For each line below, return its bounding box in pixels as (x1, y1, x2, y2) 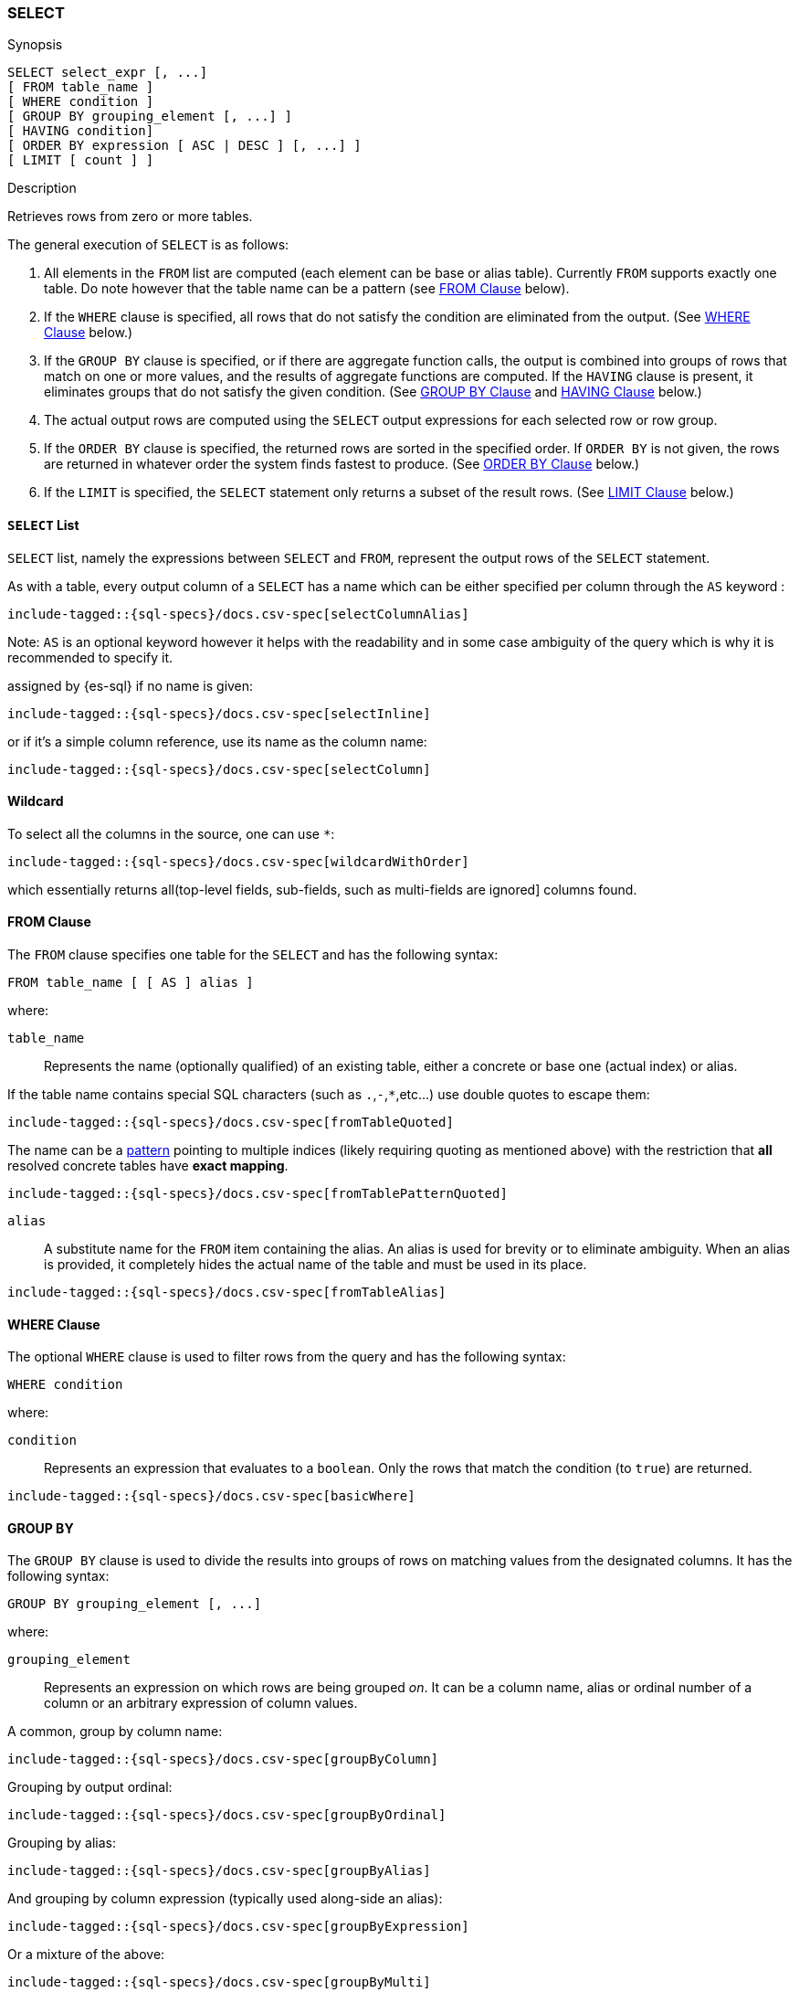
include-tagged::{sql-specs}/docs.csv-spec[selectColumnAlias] (7, 606, 469, 621)
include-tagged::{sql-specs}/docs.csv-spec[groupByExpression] (7, 1919, 469, 1934)
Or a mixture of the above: (7, 1946, 165, 1963)
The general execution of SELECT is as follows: (7, 237, 289, 253)
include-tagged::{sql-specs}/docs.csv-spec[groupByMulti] (7, 1975, 431, 1990)
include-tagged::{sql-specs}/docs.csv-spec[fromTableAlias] (7, 1285, 447, 1300)
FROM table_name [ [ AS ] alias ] (7, 975, 254, 991)
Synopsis (7, 37, 63, 53)
